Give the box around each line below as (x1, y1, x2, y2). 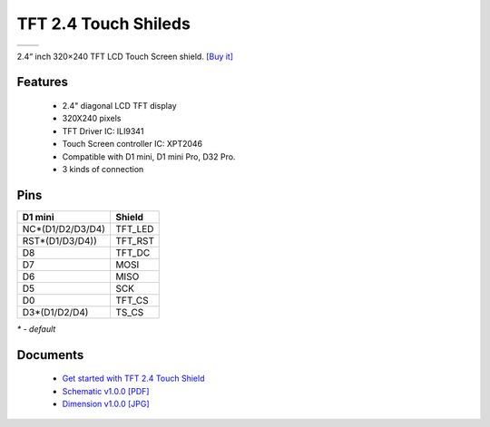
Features (16, 74, 68, 90)
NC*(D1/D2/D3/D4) (22, 222, 106, 235)
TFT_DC (114, 246, 151, 258)
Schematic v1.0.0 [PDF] (62, 385, 150, 396)
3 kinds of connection (62, 163, 144, 174)
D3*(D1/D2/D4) (22, 306, 89, 318)
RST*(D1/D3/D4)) (22, 234, 97, 247)
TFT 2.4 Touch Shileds (16, 14, 191, 34)
